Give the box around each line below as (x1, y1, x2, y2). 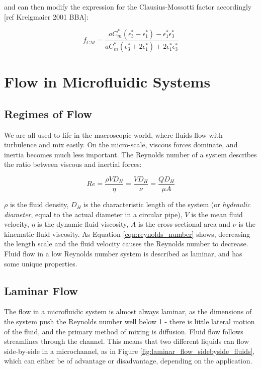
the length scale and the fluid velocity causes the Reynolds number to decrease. (4, 238, 248, 249)
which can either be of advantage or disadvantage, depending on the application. (4, 355, 252, 366)
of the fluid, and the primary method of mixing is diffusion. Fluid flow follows (4, 326, 243, 336)
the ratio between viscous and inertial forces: (4, 159, 142, 169)
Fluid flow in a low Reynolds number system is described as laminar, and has (4, 248, 242, 259)
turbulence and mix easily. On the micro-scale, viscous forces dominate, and (4, 139, 238, 150)
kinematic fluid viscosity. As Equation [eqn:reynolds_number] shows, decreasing (4, 228, 250, 239)
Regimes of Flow (4, 106, 92, 121)
